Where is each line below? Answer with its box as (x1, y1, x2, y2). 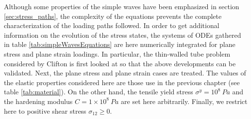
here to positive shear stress (4, 105, 86, 116)
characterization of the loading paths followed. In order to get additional (4, 20, 219, 30)
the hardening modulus (4, 96, 73, 106)
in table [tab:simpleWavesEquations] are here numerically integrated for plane (4, 39, 235, 49)
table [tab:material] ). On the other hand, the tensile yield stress (4, 87, 193, 97)
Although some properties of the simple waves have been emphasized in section (4, 1, 239, 11)
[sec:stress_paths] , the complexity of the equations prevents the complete (4, 11, 222, 21)
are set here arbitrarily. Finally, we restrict (121, 96, 248, 106)
